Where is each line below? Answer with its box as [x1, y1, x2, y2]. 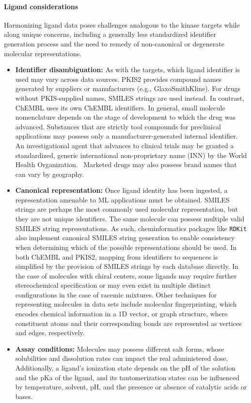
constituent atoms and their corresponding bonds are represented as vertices [15, 318, 242, 328]
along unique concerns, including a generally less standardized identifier [4, 29, 217, 39]
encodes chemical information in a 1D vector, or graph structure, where [15, 309, 228, 319]
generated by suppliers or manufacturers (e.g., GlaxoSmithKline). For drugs [15, 83, 240, 93]
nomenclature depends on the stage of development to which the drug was [15, 112, 235, 122]
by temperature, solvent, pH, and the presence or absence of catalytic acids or [15, 382, 247, 392]
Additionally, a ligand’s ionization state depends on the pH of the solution [15, 363, 235, 373]
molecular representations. [4, 48, 82, 58]
